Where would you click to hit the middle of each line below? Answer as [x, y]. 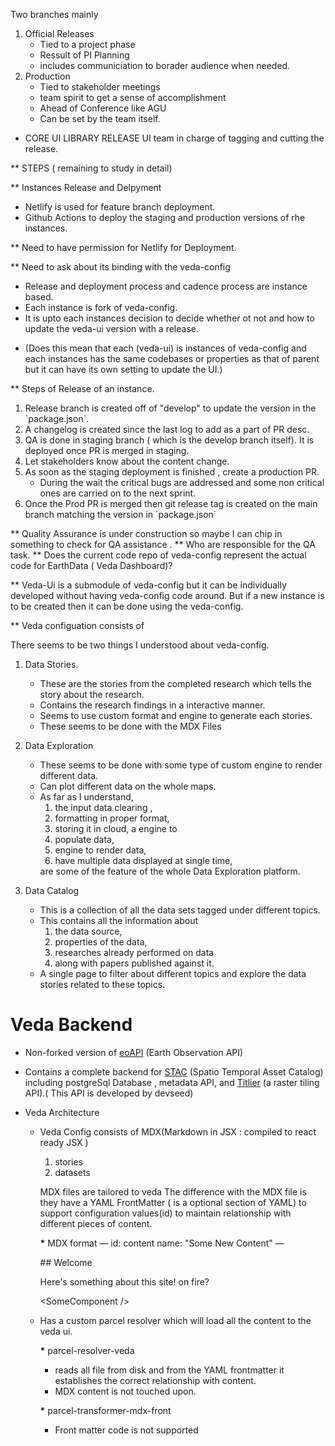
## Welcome [66, 1262]
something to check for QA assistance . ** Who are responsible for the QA [163, 544]
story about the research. [92, 694]
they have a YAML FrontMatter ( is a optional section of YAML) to [173, 1202]
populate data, [84, 839]
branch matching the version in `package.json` [120, 514]
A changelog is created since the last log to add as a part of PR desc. [167, 429]
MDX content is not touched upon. [125, 1391]
